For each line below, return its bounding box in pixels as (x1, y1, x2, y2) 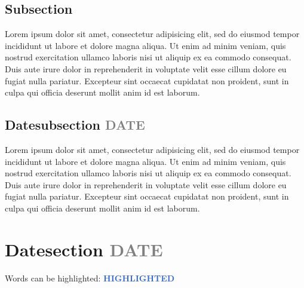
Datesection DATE (5, 237, 163, 261)
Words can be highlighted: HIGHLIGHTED (5, 271, 175, 284)
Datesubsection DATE (5, 115, 145, 134)
